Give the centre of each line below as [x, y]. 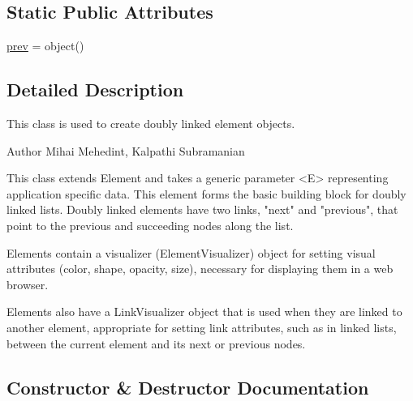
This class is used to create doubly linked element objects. [151, 123]
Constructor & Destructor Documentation [188, 387]
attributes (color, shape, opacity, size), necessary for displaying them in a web [200, 269]
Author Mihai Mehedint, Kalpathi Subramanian [126, 150]
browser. [28, 284]
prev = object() [45, 46]
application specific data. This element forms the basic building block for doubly [206, 193]
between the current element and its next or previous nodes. [156, 343]
